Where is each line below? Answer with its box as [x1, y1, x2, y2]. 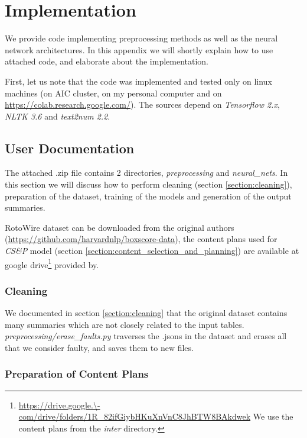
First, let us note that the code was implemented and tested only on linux [5, 75, 272, 87]
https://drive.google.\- [18, 398, 100, 411]
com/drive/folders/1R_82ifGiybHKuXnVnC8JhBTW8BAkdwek [18, 410, 251, 423]
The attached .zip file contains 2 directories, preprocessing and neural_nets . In [5, 166, 288, 179]
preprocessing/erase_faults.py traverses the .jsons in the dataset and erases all [5, 330, 287, 342]
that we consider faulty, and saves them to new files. [5, 341, 194, 353]
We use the [253, 410, 293, 423]
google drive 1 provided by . [5, 256, 99, 270]
